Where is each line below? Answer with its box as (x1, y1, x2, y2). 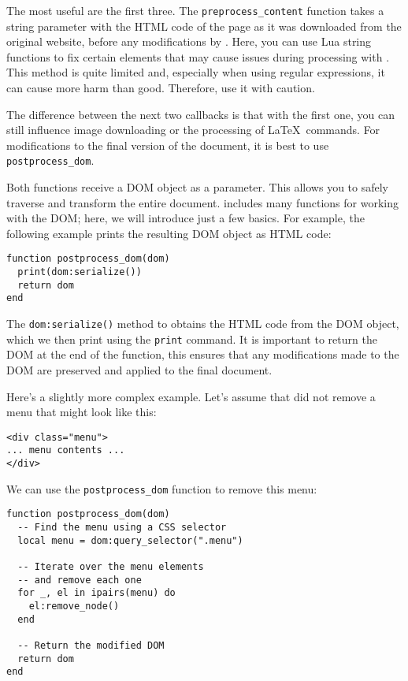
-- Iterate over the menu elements (17, 561, 204, 572)
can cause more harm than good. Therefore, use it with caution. (6, 80, 315, 96)
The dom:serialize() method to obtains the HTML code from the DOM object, (6, 315, 399, 332)
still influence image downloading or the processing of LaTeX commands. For (6, 121, 380, 138)
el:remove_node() (28, 600, 120, 612)
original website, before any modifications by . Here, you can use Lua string (6, 33, 372, 50)
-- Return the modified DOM (17, 639, 165, 651)
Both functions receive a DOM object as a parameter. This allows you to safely (6, 179, 389, 195)
